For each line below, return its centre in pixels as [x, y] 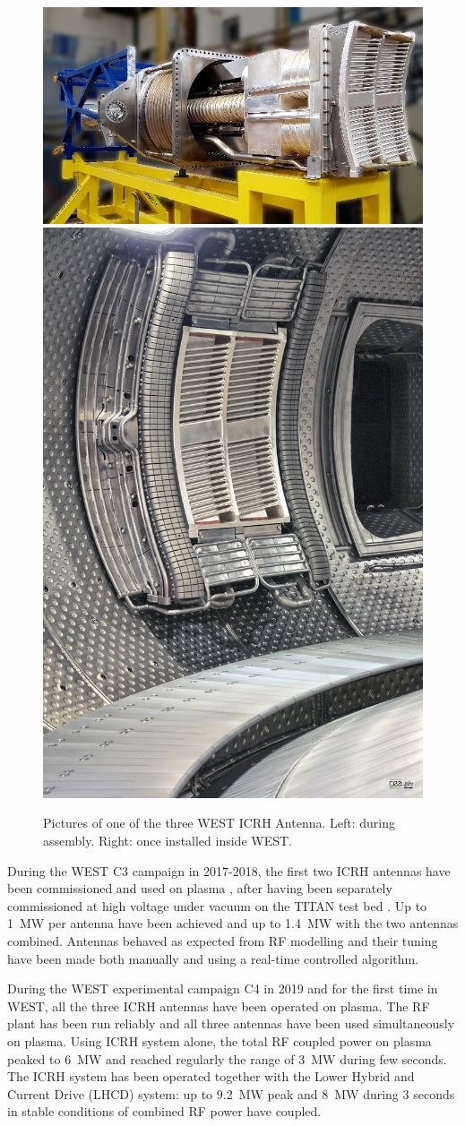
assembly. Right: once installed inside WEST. [168, 841]
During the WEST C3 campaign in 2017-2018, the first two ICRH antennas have [229, 870]
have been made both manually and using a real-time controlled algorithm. [213, 958]
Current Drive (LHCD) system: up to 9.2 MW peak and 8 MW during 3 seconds [231, 1093]
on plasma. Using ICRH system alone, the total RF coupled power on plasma [220, 1040]
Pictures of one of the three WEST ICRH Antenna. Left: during [219, 823]
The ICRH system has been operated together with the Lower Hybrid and [211, 1076]
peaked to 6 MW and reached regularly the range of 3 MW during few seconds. [227, 1058]
